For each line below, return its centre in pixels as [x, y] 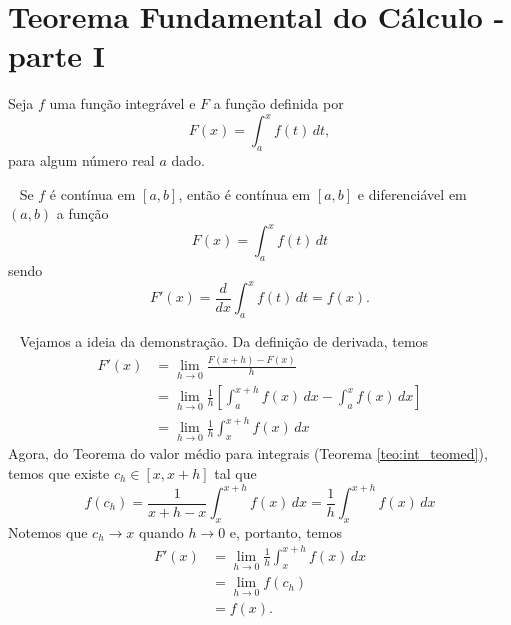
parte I [57, 55]
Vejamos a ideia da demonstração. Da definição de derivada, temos [224, 341]
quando [161, 531]
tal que [235, 472]
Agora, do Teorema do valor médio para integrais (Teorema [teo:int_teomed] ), [248, 453]
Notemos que [48, 531]
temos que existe [59, 472]
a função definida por [278, 103]
